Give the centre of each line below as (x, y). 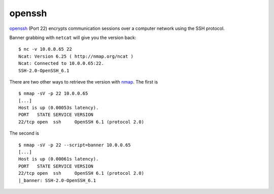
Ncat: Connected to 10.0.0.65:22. (61, 64)
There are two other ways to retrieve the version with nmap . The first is (84, 82)
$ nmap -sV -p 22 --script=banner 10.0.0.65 (75, 145)
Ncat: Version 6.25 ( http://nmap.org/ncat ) (76, 56)
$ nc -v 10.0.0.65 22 (45, 49)
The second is (24, 133)
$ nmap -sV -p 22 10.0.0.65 (53, 93)
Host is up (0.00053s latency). (59, 108)
